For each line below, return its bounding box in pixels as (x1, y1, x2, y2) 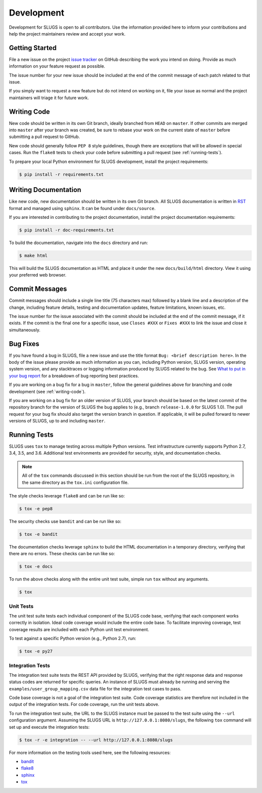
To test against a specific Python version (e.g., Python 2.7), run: (9, 635, 136, 641)
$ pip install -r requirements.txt (19, 172, 104, 177)
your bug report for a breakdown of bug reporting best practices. (9, 372, 139, 379)
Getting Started (9, 44, 57, 52)
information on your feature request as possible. (9, 63, 105, 69)
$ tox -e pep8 (19, 506, 53, 511)
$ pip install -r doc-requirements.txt (19, 227, 114, 233)
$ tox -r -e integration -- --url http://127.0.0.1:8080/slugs (19, 737, 173, 742)
